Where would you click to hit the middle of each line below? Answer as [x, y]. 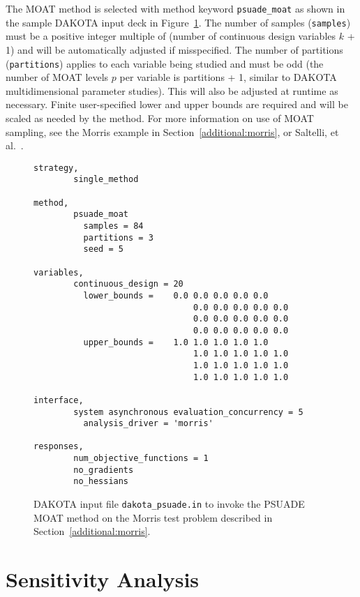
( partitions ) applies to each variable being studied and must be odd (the [165, 63]
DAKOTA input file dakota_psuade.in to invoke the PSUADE [169, 504]
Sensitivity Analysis [103, 579]
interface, [59, 400]
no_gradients [104, 470]
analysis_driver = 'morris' [148, 424]
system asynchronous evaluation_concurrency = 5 [188, 412]
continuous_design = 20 [128, 284]
